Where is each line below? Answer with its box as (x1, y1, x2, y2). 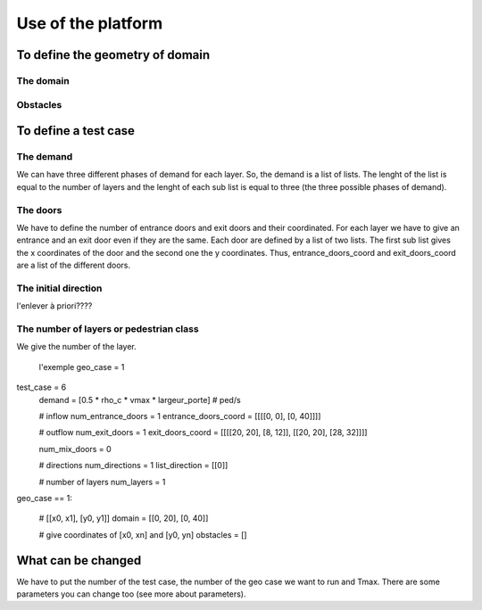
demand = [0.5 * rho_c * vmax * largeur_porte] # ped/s (38, 394, 241, 405)
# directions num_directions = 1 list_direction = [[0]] (38, 460, 229, 471)
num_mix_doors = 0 (38, 443, 112, 454)
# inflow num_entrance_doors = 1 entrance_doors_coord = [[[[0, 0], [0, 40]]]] (38, 411, 321, 421)
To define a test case (16, 123, 136, 138)
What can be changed (16, 553, 142, 568)
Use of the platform (16, 13, 163, 33)
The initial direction (16, 282, 103, 294)
